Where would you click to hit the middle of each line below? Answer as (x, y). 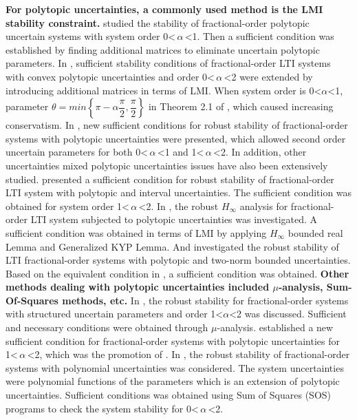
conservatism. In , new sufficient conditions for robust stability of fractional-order (177, 125)
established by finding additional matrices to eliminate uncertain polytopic (163, 49)
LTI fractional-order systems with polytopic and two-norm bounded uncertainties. (178, 260)
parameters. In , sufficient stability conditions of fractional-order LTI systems (168, 63)
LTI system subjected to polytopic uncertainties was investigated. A (174, 219)
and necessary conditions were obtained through (107, 327)
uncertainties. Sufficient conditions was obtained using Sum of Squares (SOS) (169, 395)
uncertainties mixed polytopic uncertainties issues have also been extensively (167, 165)
